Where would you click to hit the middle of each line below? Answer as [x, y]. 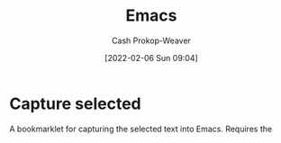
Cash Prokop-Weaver [151, 40]
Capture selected [75, 103]
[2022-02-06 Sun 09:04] [151, 58]
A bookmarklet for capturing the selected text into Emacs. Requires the [141, 129]
